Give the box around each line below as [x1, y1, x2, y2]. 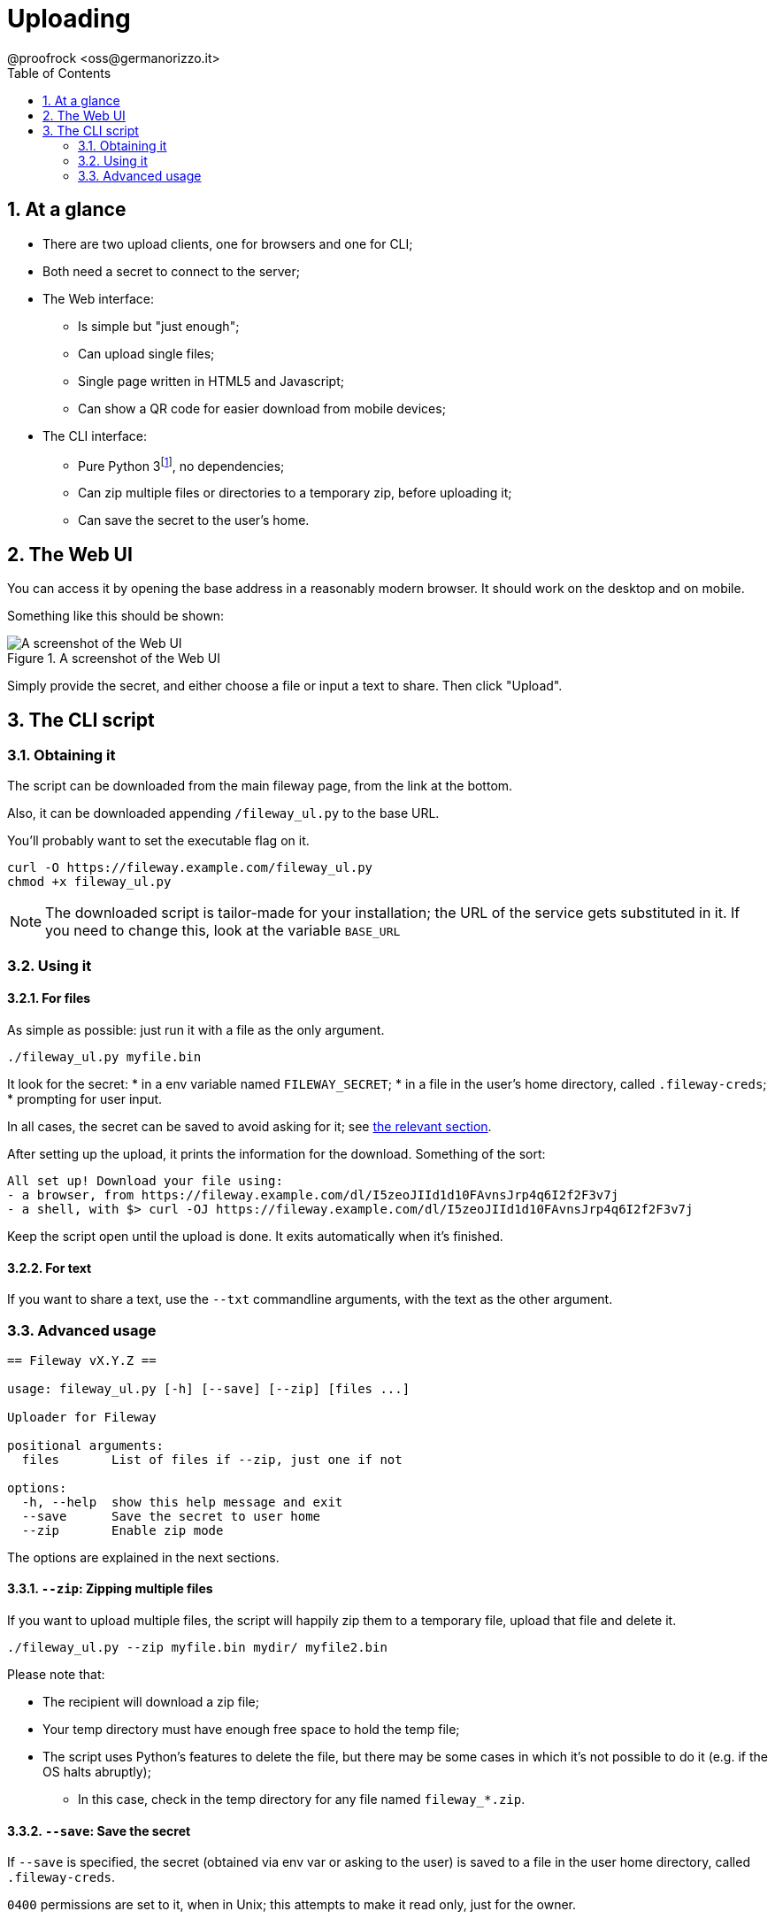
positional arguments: [7, 1437, 165, 1453]
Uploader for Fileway [7, 1409, 157, 1424]
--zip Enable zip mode [21, 1522, 224, 1538]
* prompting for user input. [7, 1091, 163, 1106]
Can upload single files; [78, 345, 215, 361]
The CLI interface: [42, 428, 148, 443]
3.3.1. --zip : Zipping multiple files [7, 1581, 213, 1597]
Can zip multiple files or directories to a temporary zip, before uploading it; [78, 485, 512, 501]
